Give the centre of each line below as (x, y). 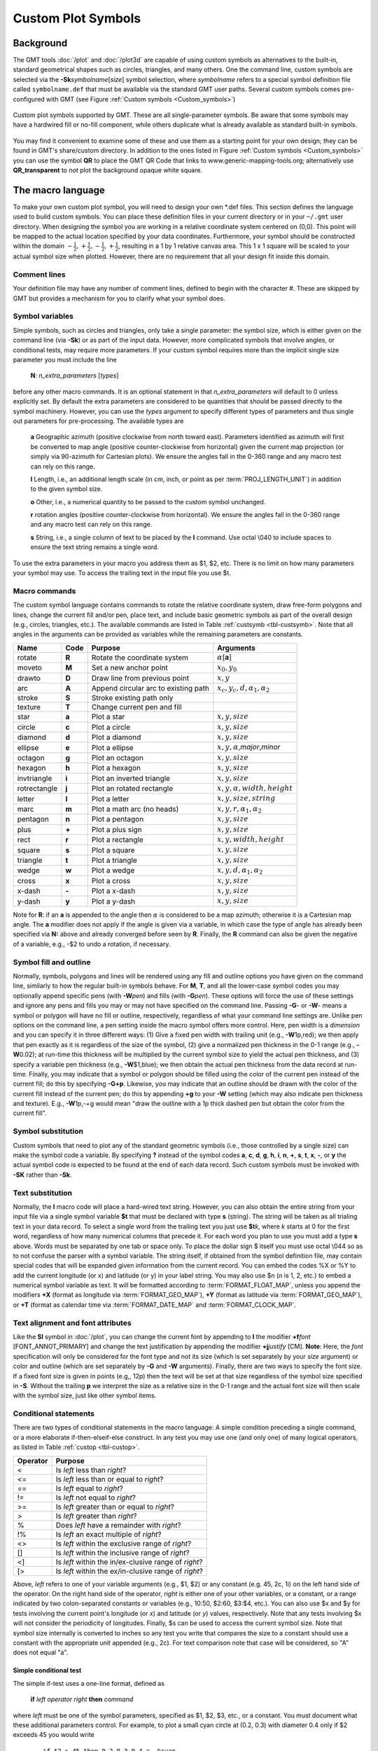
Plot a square (113, 850)
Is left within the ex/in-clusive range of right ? (129, 1571)
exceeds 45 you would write (54, 1735)
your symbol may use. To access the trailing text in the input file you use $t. (122, 573)
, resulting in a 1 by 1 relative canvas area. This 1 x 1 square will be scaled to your (234, 246)
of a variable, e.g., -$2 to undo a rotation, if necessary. (92, 944)
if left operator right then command (82, 1699)
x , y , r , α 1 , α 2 (239, 809)
